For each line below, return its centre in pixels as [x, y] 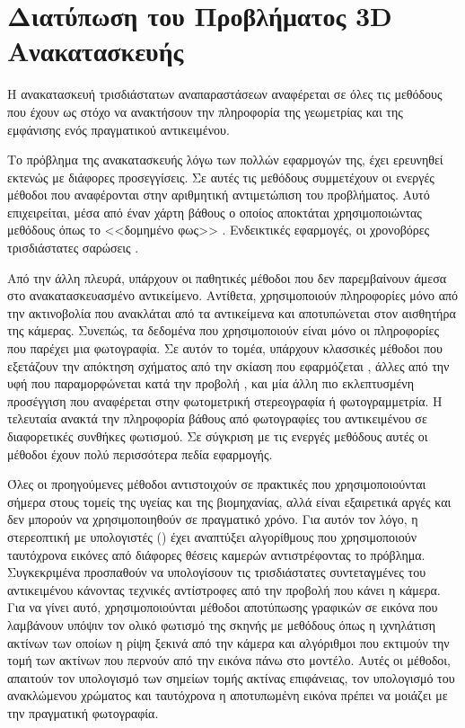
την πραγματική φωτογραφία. [83, 712]
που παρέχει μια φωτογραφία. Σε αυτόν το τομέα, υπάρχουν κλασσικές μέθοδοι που [225, 348]
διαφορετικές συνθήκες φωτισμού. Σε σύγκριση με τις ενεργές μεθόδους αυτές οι [218, 436]
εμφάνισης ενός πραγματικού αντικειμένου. [118, 129]
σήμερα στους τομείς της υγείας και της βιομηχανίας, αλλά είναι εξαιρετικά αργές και [229, 501]
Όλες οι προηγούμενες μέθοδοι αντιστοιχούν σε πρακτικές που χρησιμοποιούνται [217, 484]
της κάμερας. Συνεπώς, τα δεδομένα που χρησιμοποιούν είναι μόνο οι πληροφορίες [223, 330]
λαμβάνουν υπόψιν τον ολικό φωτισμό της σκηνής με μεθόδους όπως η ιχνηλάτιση [221, 624]
